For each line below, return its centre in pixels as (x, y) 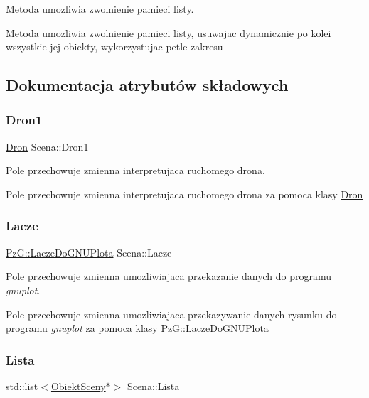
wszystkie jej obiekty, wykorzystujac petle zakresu (114, 47)
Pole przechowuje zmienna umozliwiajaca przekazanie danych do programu (169, 276)
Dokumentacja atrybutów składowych (147, 85)
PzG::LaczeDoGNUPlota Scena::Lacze (89, 252)
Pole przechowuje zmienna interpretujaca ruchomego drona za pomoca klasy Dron (184, 194)
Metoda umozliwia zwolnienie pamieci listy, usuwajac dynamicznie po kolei (169, 32)
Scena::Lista (153, 386)
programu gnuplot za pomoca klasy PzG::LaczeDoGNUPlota (137, 328)
